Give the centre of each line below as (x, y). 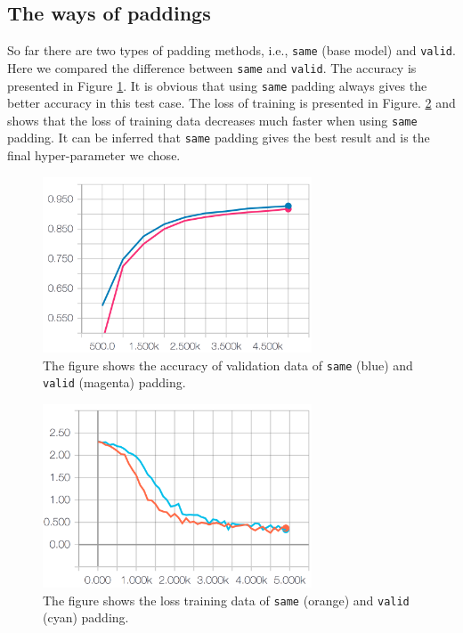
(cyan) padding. (86, 617)
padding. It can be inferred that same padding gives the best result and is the (219, 138)
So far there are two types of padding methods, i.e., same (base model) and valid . (231, 50)
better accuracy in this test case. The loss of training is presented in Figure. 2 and (231, 103)
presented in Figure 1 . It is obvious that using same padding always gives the (217, 85)
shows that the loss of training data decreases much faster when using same (212, 120)
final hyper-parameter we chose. (94, 155)
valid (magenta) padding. (114, 382)
